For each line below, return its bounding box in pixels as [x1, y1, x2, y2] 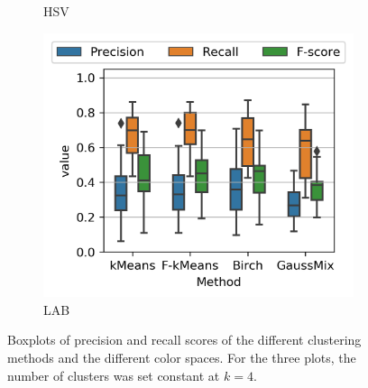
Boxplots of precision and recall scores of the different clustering [7, 330, 362, 349]
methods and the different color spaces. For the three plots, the [7, 347, 356, 366]
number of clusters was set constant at [7, 365, 220, 384]
